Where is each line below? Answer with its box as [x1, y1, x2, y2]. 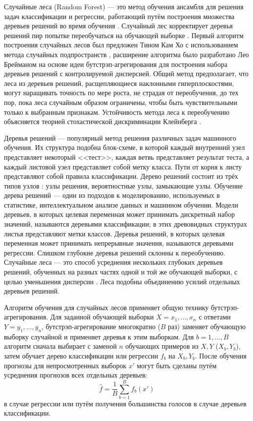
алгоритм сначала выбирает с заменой [4, 341, 117, 351]
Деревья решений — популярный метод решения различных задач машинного [4, 132, 236, 143]
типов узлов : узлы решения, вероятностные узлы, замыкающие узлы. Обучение [4, 180, 243, 190]
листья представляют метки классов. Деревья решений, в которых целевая [4, 228, 225, 238]
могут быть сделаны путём [137, 360, 217, 370]
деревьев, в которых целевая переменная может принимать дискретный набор [4, 209, 235, 219]
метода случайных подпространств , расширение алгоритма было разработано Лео [4, 49, 249, 59]
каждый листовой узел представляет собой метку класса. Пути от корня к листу [4, 161, 242, 171]
